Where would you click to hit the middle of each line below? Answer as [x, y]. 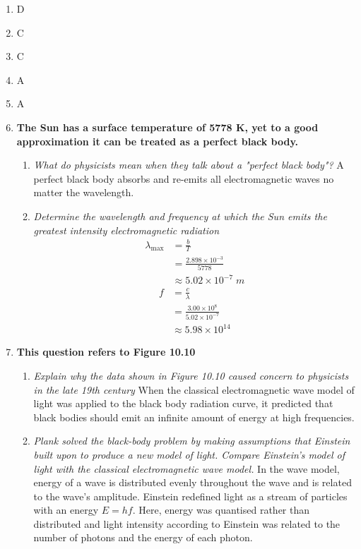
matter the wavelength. [84, 192]
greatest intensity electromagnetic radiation [126, 230]
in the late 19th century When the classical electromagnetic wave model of [194, 389]
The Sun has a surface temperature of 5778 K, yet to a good [167, 127]
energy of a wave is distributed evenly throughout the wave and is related [193, 482]
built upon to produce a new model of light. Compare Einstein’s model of [189, 454]
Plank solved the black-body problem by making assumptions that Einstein [192, 441]
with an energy [66, 510]
